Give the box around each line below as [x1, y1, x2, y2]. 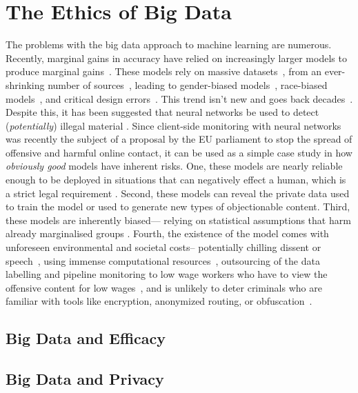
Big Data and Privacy [6, 368, 164, 390]
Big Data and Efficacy [6, 327, 166, 349]
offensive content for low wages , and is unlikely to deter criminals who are [6, 280, 322, 294]
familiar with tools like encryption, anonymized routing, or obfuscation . [6, 294, 312, 308]
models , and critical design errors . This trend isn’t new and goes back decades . [6, 91, 353, 105]
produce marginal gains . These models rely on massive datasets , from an [6, 64, 322, 79]
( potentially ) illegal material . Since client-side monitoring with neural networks [6, 118, 341, 132]
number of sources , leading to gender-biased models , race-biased [48, 77, 328, 92]
